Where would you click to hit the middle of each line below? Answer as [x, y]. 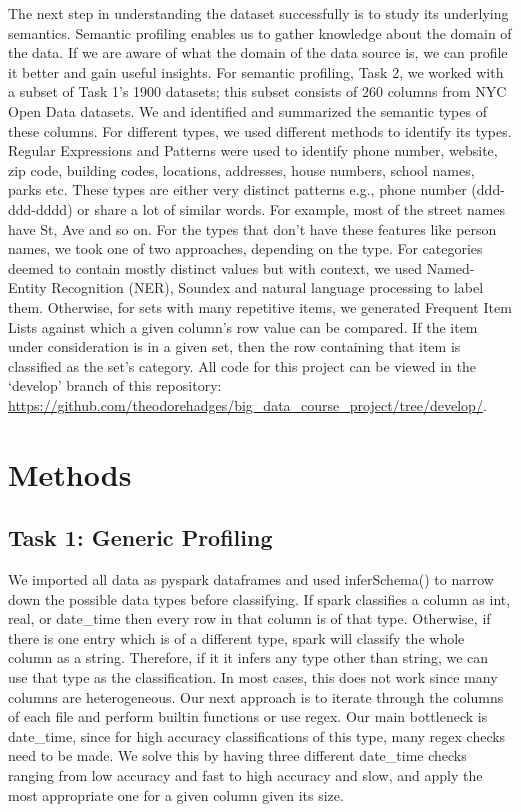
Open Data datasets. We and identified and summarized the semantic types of [247, 110]
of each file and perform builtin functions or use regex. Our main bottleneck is [248, 716]
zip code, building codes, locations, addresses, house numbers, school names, [241, 169]
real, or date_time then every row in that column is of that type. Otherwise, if [249, 618]
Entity [27, 287]
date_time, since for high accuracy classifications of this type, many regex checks [257, 735]
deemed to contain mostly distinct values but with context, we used [215, 267]
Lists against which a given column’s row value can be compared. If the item [243, 326]
